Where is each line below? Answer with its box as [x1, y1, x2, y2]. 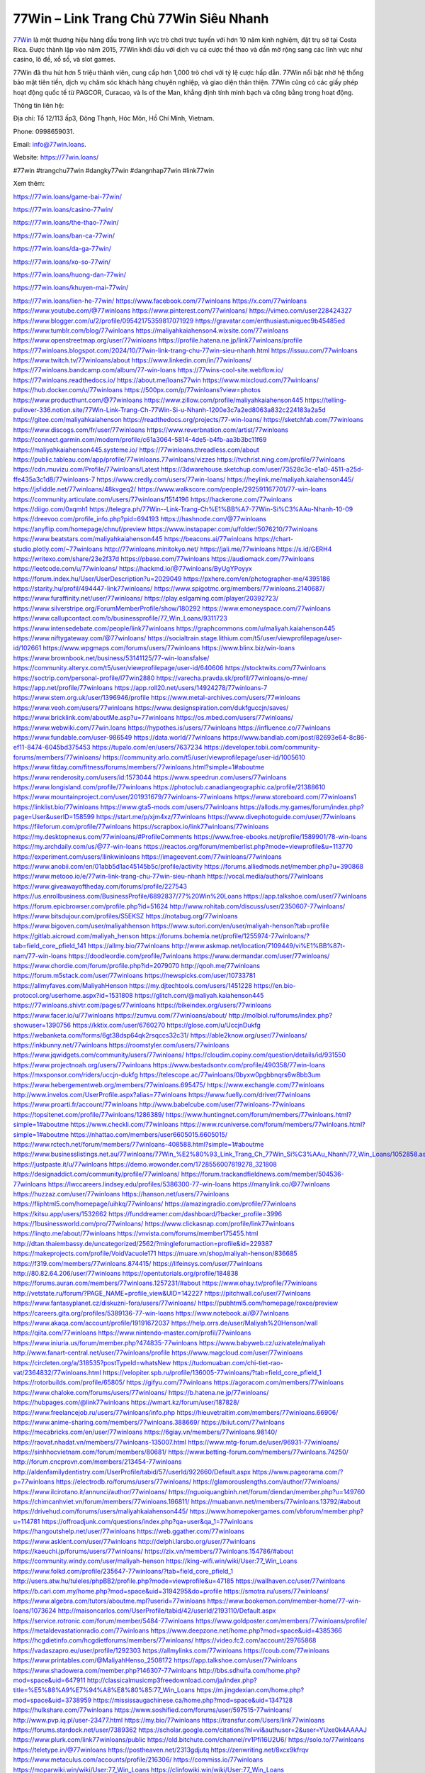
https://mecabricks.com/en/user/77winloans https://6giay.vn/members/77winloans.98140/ [13, 1428, 278, 1436]
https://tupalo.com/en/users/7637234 [92, 743, 203, 752]
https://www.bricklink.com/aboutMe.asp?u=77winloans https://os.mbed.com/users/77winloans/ [13, 713, 294, 722]
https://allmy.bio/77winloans [87, 942, 170, 950]
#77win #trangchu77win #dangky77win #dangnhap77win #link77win [13, 166, 215, 174]
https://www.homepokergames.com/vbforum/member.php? [189, 1507, 364, 1516]
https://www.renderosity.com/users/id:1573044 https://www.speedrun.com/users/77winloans [13, 773, 287, 782]
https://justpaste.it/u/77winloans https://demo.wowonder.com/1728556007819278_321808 [13, 1160, 278, 1168]
